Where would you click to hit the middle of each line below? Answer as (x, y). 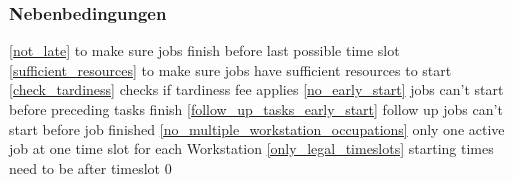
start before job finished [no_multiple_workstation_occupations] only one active (257, 128)
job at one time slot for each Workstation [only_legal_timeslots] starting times (251, 148)
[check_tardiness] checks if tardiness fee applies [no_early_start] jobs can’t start (256, 89)
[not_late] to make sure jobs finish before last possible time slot (204, 50)
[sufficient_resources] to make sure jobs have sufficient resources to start (230, 69)
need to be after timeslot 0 (90, 167)
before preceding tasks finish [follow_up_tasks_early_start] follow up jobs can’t (256, 109)
